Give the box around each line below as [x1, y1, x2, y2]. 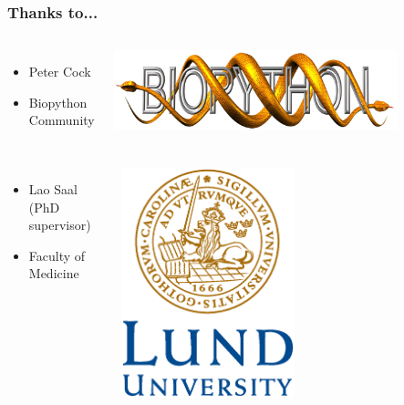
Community [28, 110, 95, 130]
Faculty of [28, 245, 86, 265]
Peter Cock [28, 62, 91, 81]
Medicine [28, 264, 79, 283]
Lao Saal [28, 180, 78, 198]
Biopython [28, 92, 88, 111]
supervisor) [28, 215, 91, 234]
